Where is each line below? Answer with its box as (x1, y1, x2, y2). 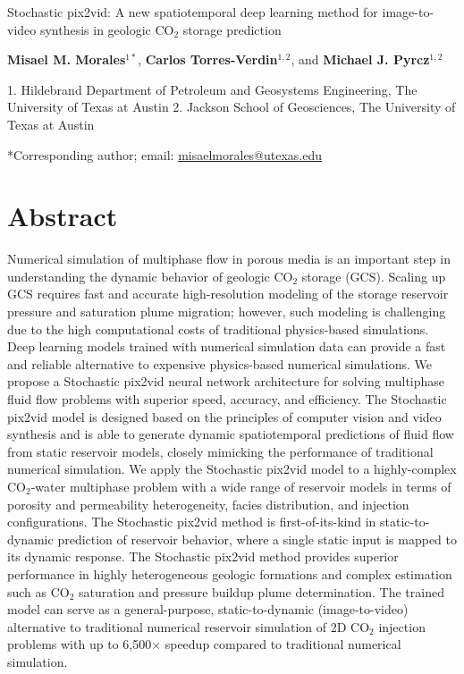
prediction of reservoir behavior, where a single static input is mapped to (57, 529, 458, 548)
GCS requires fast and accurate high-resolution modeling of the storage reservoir (7, 284, 449, 303)
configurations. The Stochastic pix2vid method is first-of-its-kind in (7, 512, 376, 531)
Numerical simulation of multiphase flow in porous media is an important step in (7, 249, 451, 268)
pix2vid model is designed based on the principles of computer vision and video (7, 407, 442, 425)
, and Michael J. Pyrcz (291, 50, 430, 69)
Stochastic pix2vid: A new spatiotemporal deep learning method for (7, 3, 378, 21)
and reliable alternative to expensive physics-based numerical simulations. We (7, 354, 433, 373)
